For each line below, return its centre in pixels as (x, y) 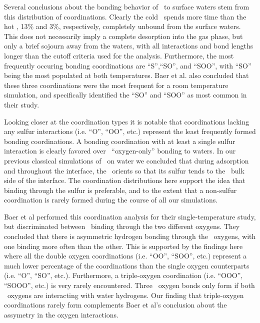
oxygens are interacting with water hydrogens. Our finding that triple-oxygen (125, 295)
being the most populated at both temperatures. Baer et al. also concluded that (126, 75)
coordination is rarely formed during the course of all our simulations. (111, 200)
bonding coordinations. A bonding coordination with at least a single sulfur (120, 141)
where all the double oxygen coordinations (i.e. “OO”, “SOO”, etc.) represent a (125, 256)
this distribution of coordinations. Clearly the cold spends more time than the (125, 16)
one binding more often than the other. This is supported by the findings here (123, 246)
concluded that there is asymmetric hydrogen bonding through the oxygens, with (130, 236)
